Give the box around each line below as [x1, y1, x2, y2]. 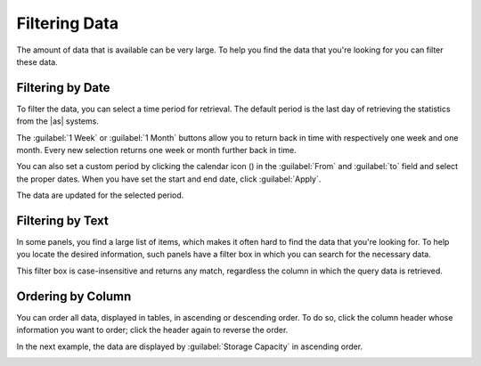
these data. [16, 56, 58, 67]
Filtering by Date [16, 80, 110, 95]
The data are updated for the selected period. [16, 190, 184, 200]
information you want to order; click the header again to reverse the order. [16, 325, 289, 336]
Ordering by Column [16, 289, 132, 304]
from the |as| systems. [16, 116, 100, 126]
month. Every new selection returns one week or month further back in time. [16, 145, 298, 156]
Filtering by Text [16, 214, 109, 228]
